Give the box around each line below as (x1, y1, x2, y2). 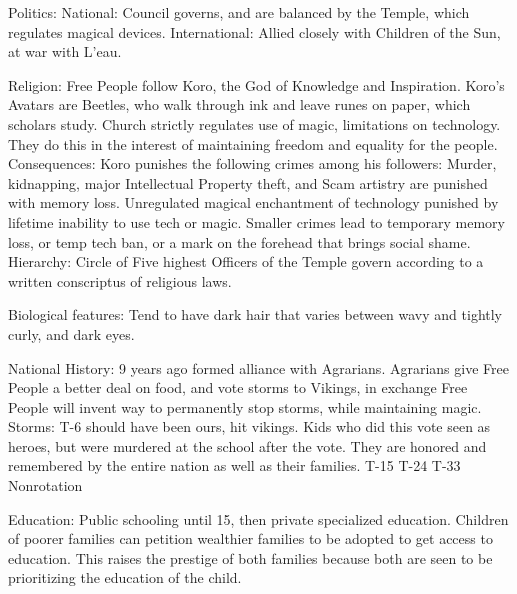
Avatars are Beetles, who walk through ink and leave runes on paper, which (8, 94, 471, 115)
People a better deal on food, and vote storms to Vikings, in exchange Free (8, 377, 468, 398)
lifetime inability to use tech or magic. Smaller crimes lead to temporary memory (8, 211, 505, 232)
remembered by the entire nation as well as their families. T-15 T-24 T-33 (8, 455, 461, 476)
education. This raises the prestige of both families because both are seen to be (8, 547, 493, 568)
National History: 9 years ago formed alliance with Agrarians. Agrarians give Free (8, 357, 509, 378)
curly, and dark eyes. (8, 323, 135, 344)
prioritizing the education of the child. (8, 567, 242, 588)
